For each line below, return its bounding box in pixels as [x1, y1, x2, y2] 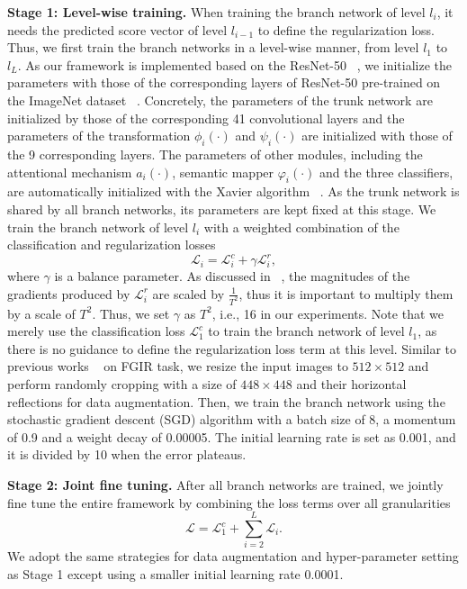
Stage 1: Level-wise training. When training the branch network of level [7, 3, 426, 21]
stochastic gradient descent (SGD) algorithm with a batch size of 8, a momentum [7, 410, 456, 429]
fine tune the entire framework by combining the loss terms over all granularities [7, 493, 451, 512]
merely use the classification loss [7, 322, 185, 340]
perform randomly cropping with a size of [7, 375, 237, 394]
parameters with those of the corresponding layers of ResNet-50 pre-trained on [7, 73, 441, 92]
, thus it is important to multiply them [238, 284, 454, 303]
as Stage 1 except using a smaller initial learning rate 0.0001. [7, 564, 344, 583]
